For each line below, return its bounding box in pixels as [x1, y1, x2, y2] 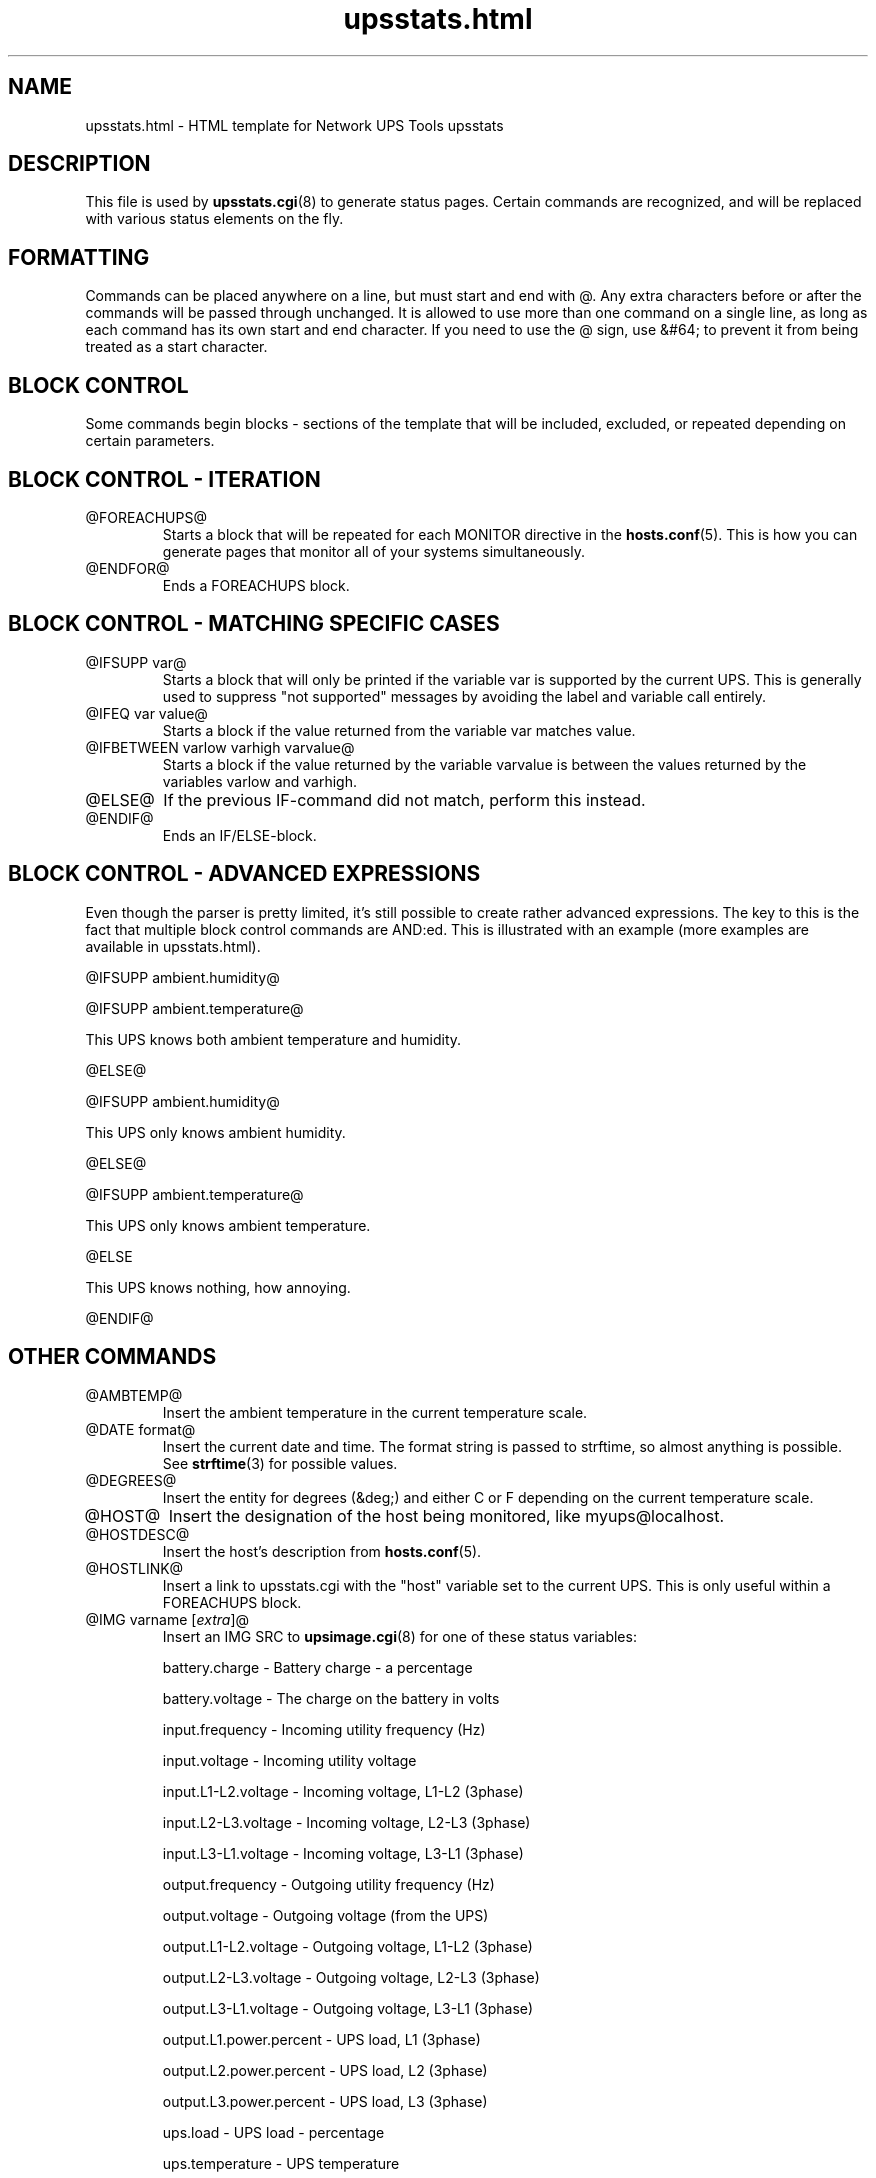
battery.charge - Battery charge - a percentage [162, 1658, 473, 1676]
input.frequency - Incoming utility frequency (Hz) [162, 1720, 486, 1738]
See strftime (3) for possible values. [162, 1454, 398, 1472]
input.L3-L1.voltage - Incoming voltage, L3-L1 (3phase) [162, 1844, 524, 1862]
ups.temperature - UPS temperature [162, 2154, 400, 2172]
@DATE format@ [85, 1420, 196, 1438]
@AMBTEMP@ [85, 1386, 183, 1404]
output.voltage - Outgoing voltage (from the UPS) [162, 1906, 489, 1924]
